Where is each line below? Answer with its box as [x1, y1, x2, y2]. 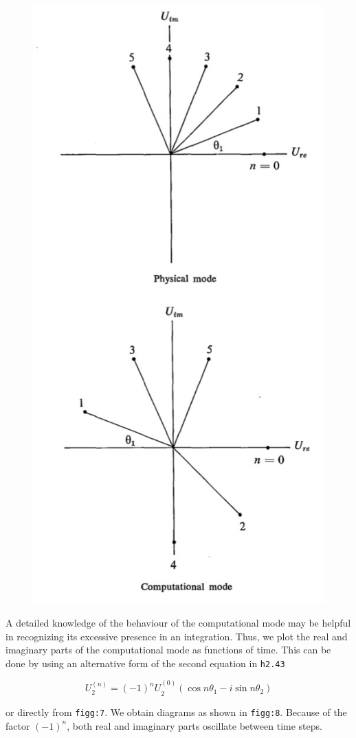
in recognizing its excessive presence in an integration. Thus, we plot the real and [5, 629, 348, 643]
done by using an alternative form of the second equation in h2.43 [5, 655, 285, 670]
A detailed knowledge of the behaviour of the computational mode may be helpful [5, 616, 351, 630]
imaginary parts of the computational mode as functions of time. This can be [5, 642, 331, 657]
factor [5, 718, 30, 732]
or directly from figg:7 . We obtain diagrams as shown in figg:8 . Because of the [5, 705, 347, 719]
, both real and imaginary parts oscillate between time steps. [67, 718, 322, 732]
